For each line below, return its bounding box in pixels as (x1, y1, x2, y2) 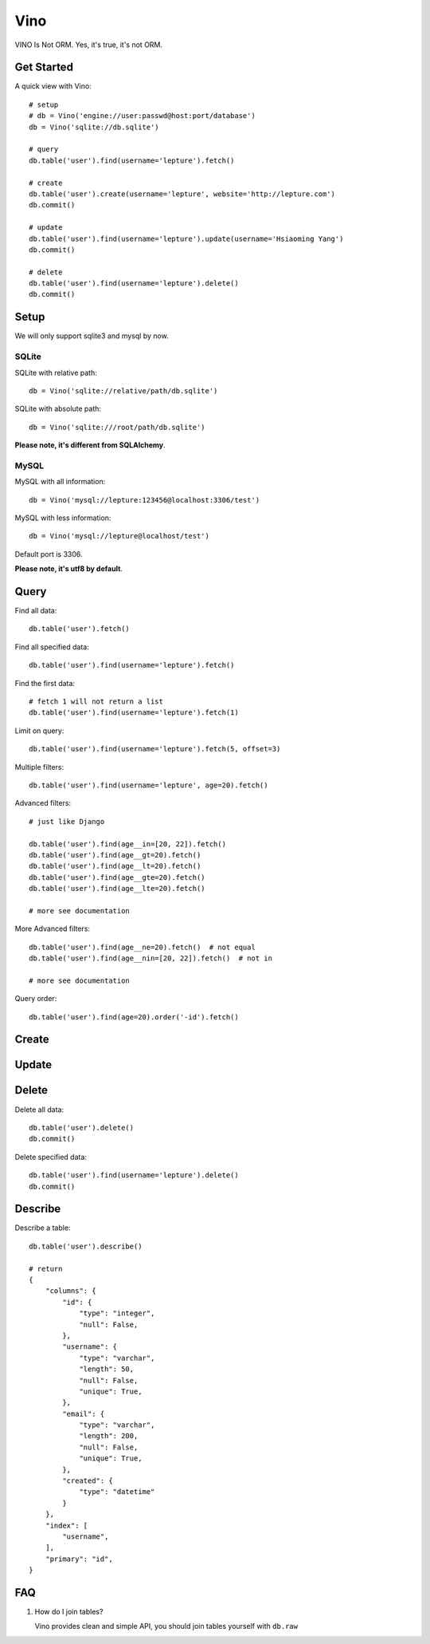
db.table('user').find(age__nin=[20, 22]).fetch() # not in (29, 954, 272, 963)
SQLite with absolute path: (14, 404, 102, 414)
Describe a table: (14, 1223, 71, 1232)
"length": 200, (79, 1432, 139, 1441)
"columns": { (45, 1287, 96, 1295)
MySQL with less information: (14, 513, 111, 522)
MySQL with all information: (14, 477, 106, 487)
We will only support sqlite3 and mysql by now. (14, 331, 169, 341)
